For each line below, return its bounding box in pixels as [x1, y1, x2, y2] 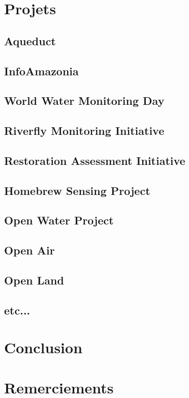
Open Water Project [4, 212, 114, 228]
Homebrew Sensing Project [4, 182, 150, 198]
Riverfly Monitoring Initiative [4, 123, 165, 138]
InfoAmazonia [4, 63, 79, 78]
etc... [4, 302, 30, 318]
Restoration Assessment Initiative [4, 152, 185, 168]
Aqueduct [4, 33, 56, 48]
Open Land [4, 272, 64, 288]
